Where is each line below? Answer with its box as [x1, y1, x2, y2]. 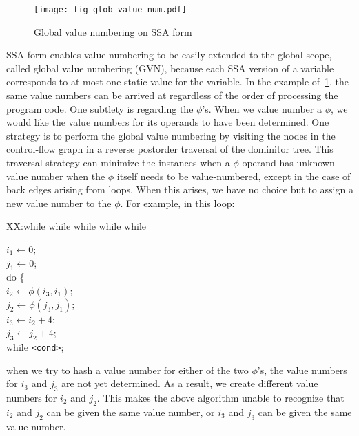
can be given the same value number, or [46, 404, 215, 419]
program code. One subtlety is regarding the [6, 101, 194, 116]
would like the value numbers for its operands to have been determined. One [6, 115, 329, 129]
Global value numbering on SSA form [34, 24, 192, 39]
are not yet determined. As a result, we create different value [61, 376, 318, 391]
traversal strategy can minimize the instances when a [6, 155, 230, 169]
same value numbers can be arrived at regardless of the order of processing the [6, 88, 338, 102]
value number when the [6, 168, 105, 183]
